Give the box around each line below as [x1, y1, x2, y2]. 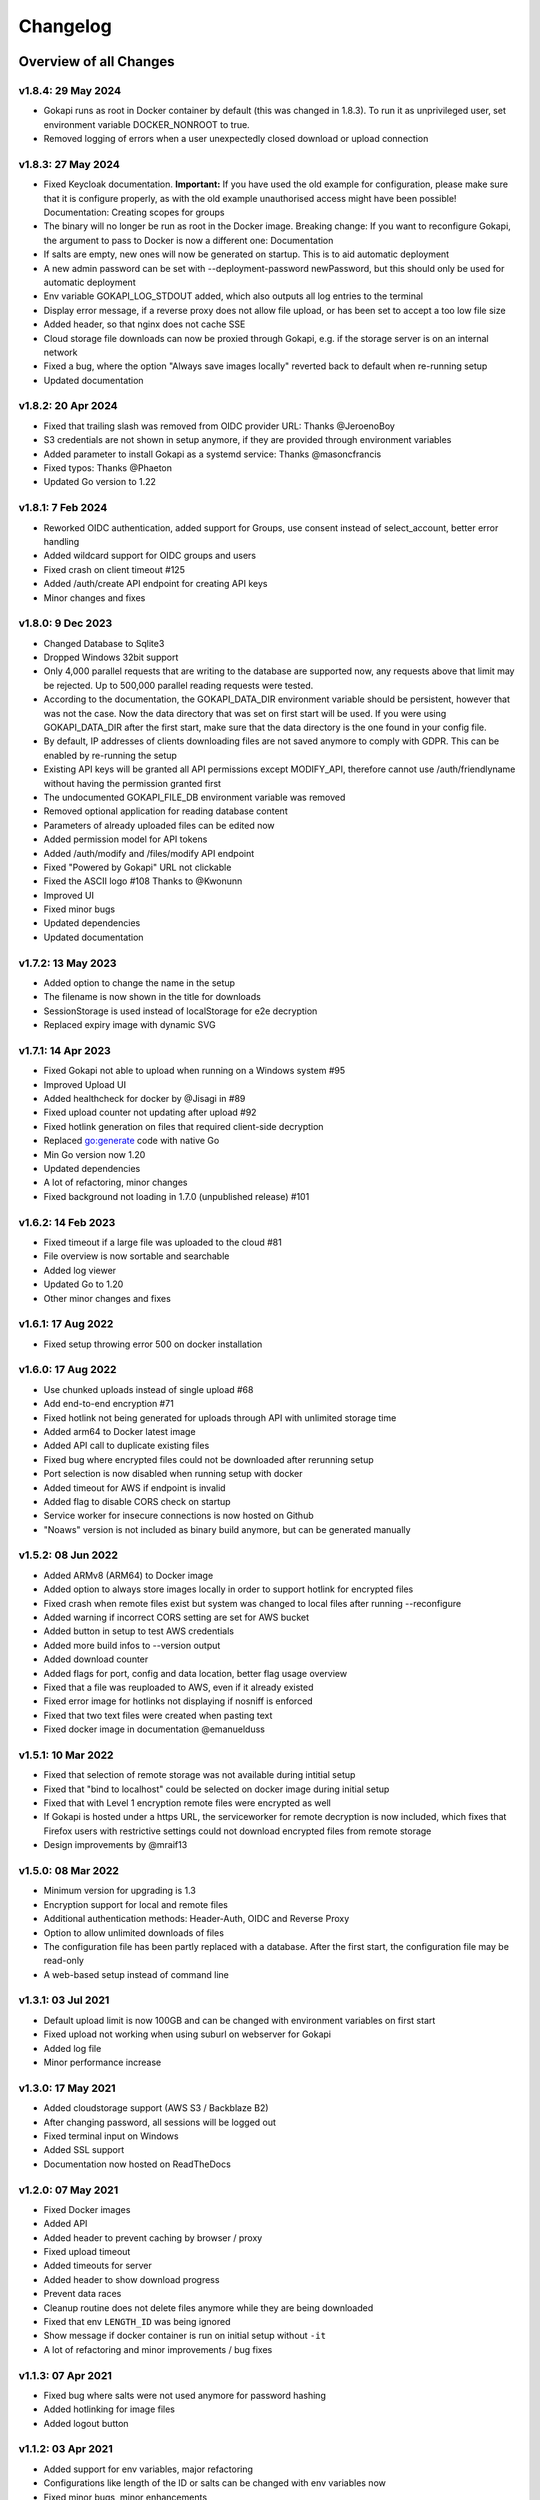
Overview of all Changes [18, 53, 175, 70]
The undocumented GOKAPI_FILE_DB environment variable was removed [43, 791, 346, 803]
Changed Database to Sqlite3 [43, 637, 165, 649]
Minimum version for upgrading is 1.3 [43, 1885, 197, 1897]
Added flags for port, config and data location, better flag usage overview [43, 1667, 348, 1679]
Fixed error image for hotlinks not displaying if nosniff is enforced [43, 1695, 314, 1707]
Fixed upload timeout [43, 2246, 131, 2258]
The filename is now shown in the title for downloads [43, 991, 262, 1003]
